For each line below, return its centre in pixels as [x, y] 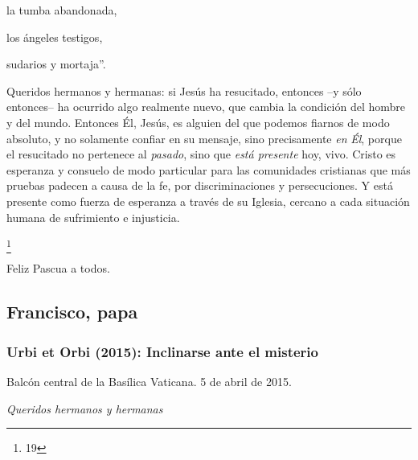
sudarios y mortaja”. [56, 64]
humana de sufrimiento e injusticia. [93, 217]
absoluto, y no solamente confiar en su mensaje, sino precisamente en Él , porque [204, 138]
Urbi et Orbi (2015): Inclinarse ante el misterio [162, 351]
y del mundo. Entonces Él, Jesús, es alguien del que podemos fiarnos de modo [198, 122]
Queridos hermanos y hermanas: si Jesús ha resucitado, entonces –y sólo [184, 90]
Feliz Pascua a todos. [58, 268]
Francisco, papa [72, 312]
